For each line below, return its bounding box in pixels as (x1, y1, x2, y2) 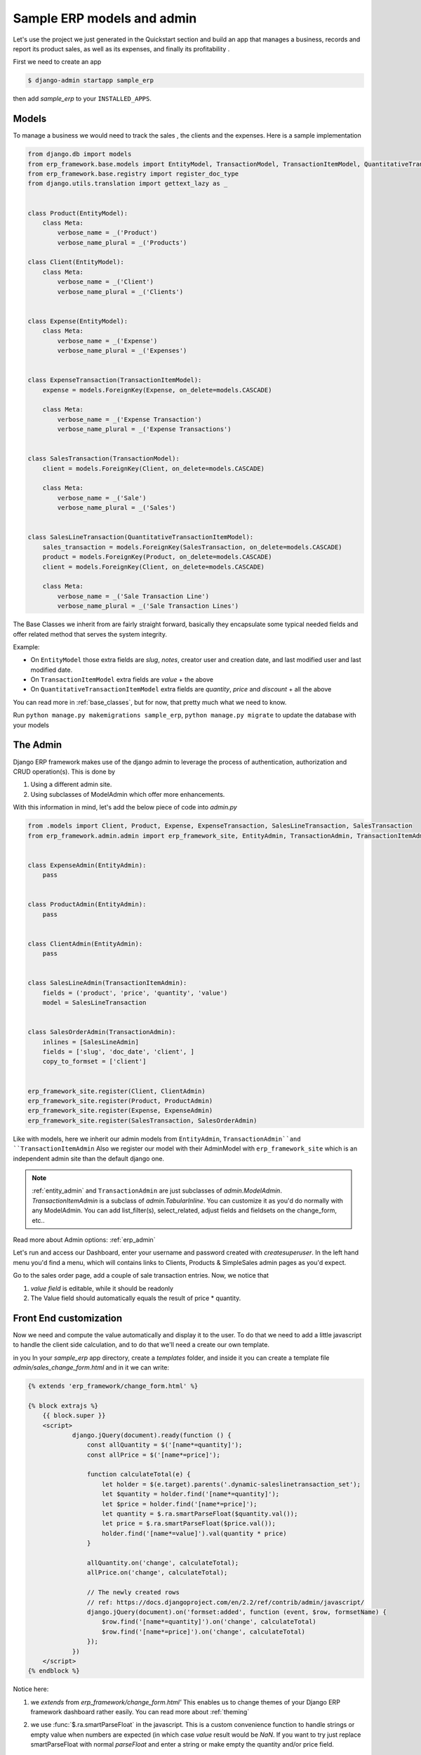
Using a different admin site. (30, 780, 112, 789)
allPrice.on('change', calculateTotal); (86, 1569, 228, 1577)
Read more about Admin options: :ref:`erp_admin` (13, 1236, 156, 1244)
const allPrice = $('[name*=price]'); (86, 1450, 220, 1459)
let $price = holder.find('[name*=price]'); (102, 1499, 258, 1508)
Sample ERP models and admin (13, 11, 197, 26)
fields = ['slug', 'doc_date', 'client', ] (42, 1048, 194, 1056)
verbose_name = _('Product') (57, 229, 158, 237)
